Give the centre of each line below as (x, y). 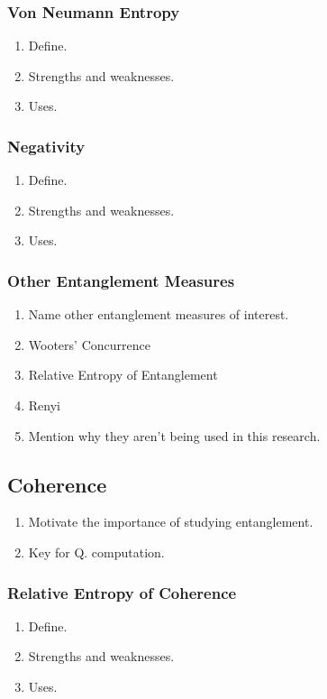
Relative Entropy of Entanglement (123, 375)
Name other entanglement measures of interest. (159, 314)
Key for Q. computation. (96, 552)
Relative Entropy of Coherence (122, 592)
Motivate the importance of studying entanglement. (171, 522)
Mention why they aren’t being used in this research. (174, 435)
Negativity (46, 146)
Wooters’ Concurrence (89, 344)
